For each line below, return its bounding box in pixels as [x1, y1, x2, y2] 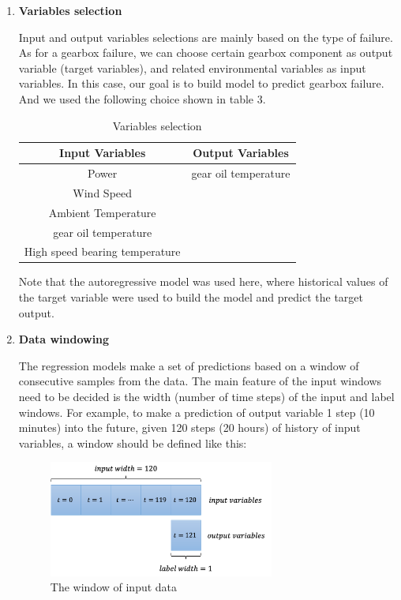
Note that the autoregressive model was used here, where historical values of [18, 273, 388, 290]
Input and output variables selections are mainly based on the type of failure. [18, 28, 393, 45]
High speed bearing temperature [24, 243, 181, 260]
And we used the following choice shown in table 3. [18, 90, 266, 107]
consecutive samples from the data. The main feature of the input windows [18, 373, 382, 389]
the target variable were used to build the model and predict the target [18, 289, 364, 306]
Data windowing [18, 331, 110, 347]
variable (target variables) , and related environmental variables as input [18, 59, 366, 76]
